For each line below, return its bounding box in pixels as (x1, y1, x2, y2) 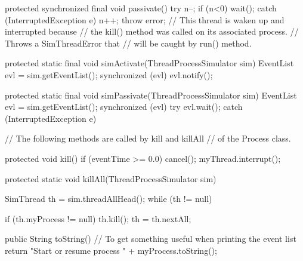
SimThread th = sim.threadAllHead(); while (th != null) (5, 192, 212, 205)
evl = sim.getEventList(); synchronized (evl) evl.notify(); (5, 68, 213, 81)
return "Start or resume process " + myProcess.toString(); (5, 244, 217, 256)
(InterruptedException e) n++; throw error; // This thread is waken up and (5, 13, 285, 26)
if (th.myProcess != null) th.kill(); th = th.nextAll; (5, 212, 191, 225)
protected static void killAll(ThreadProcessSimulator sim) (5, 172, 217, 185)
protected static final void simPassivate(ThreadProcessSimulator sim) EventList (5, 88, 297, 101)
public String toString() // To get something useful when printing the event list (5, 232, 296, 245)
